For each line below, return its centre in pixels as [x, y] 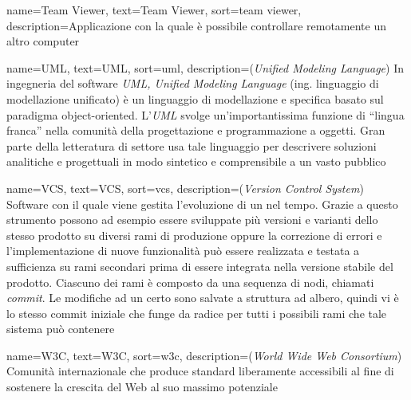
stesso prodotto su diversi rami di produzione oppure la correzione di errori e [194, 235]
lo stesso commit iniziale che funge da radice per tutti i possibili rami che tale [197, 313]
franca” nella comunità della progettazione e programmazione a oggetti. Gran [196, 130]
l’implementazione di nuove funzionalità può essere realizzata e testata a [183, 251]
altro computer [43, 41]
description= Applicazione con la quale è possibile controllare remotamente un [197, 25]
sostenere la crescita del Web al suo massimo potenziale [142, 387]
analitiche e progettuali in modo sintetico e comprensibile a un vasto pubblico [196, 161]
